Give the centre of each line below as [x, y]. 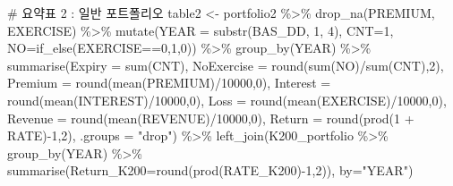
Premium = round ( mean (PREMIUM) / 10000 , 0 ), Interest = [169, 83]
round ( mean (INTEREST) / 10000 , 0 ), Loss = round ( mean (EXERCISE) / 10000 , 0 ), [227, 100]
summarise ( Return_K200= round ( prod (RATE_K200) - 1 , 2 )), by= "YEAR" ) [210, 170]
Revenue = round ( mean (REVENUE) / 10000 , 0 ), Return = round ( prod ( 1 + [211, 118]
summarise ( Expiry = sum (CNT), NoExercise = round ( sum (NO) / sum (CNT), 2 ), [226, 65]
